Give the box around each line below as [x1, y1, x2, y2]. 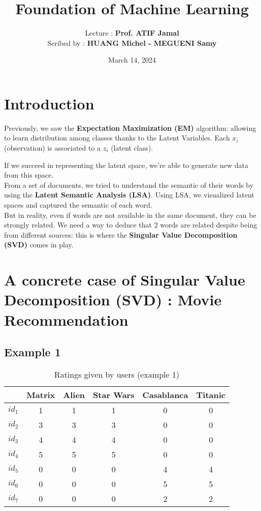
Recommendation [4, 309, 128, 330]
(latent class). [111, 143, 153, 153]
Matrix [26, 388, 55, 401]
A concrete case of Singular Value [4, 269, 245, 290]
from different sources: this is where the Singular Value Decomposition [4, 229, 238, 240]
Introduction [4, 93, 94, 113]
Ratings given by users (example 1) [54, 368, 180, 380]
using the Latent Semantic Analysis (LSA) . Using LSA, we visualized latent [4, 189, 254, 200]
